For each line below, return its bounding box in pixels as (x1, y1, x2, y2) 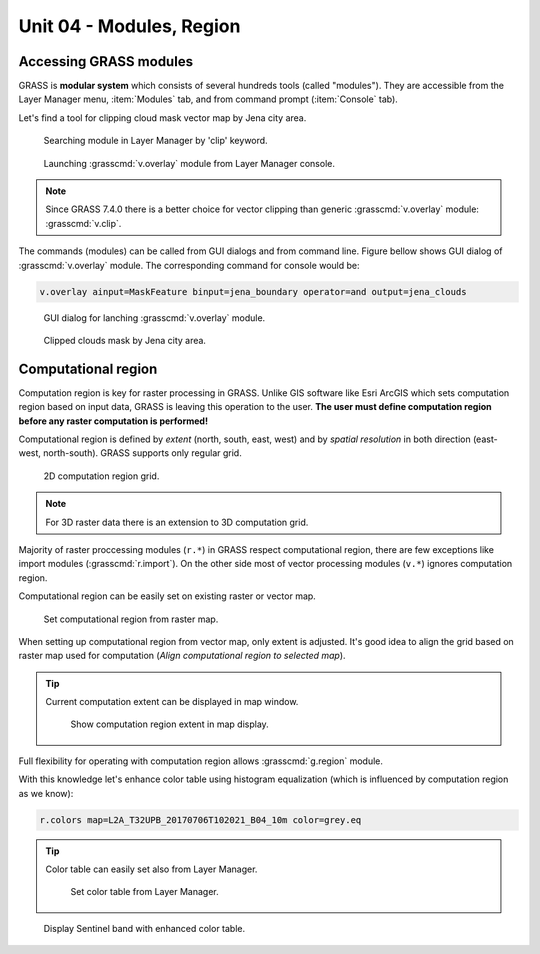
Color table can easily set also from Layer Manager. (45, 863, 258, 875)
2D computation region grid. (43, 470, 160, 482)
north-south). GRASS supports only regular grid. (43, 447, 242, 459)
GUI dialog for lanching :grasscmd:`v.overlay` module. (43, 311, 266, 324)
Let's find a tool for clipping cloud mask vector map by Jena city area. (18, 111, 307, 124)
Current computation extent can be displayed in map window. (45, 696, 299, 708)
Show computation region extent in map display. (70, 718, 269, 730)
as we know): (18, 787, 74, 799)
